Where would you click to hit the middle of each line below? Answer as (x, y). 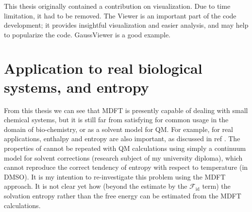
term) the (216, 186)
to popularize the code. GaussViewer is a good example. (87, 34)
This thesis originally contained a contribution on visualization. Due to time (117, 6)
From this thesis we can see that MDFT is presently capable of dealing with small (126, 110)
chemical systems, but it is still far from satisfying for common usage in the (116, 120)
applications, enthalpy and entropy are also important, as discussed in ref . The (122, 139)
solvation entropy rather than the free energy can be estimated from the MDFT (123, 196)
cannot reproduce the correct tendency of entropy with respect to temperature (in (126, 167)
